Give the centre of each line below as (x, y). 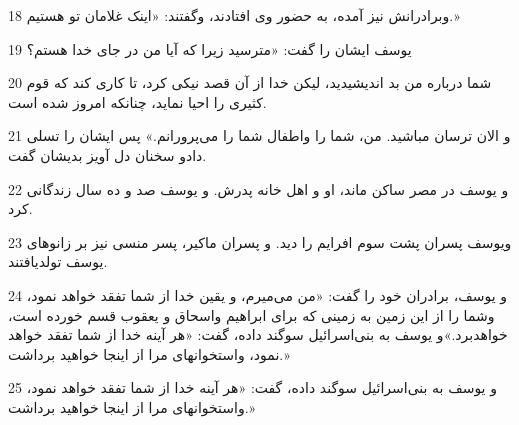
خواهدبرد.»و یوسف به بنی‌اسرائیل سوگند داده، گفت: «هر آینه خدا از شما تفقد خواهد (258, 334)
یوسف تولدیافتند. (58, 261)
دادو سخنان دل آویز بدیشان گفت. (107, 154)
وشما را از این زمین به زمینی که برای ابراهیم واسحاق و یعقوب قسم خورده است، (251, 314)
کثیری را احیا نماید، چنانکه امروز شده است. (137, 101)
